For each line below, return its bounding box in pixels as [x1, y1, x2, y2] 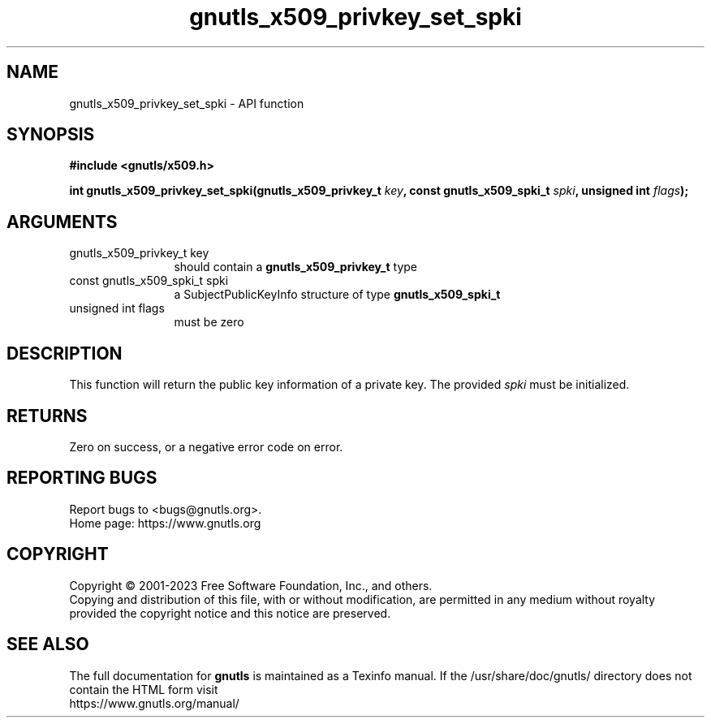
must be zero [174, 315, 244, 330]
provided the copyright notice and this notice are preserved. [69, 605, 391, 620]
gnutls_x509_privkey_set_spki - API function [69, 96, 304, 110]
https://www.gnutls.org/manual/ [69, 696, 239, 710]
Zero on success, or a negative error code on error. [69, 439, 343, 454]
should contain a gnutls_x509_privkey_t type [174, 260, 418, 274]
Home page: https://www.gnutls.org [69, 515, 261, 530]
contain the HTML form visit [69, 682, 218, 696]
